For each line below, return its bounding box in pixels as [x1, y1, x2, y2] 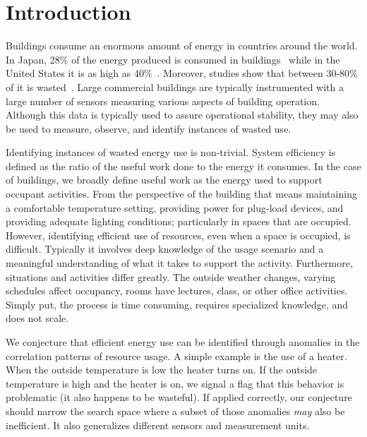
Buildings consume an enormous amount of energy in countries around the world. [6, 38, 358, 53]
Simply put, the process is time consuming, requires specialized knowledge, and [6, 297, 349, 311]
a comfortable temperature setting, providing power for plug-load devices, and [6, 200, 344, 215]
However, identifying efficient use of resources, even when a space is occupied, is [6, 227, 351, 242]
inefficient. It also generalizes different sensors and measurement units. [6, 417, 310, 432]
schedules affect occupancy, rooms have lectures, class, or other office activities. [6, 283, 348, 298]
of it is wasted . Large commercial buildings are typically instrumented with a [6, 79, 344, 94]
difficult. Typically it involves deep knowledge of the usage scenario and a [6, 241, 324, 256]
